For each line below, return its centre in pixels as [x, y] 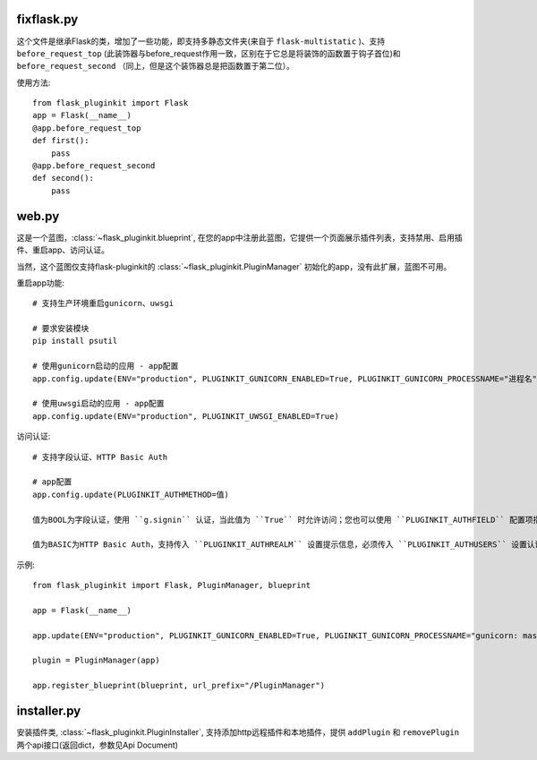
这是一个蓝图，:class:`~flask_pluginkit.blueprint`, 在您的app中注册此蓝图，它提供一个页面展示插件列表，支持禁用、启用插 [239, 237]
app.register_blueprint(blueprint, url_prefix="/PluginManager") [179, 686]
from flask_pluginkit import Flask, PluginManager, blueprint [172, 585]
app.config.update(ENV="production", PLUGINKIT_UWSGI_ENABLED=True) [186, 416]
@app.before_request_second [94, 166]
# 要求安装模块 [61, 329]
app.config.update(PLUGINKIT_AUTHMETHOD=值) [131, 494]
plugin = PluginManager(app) [96, 661]
